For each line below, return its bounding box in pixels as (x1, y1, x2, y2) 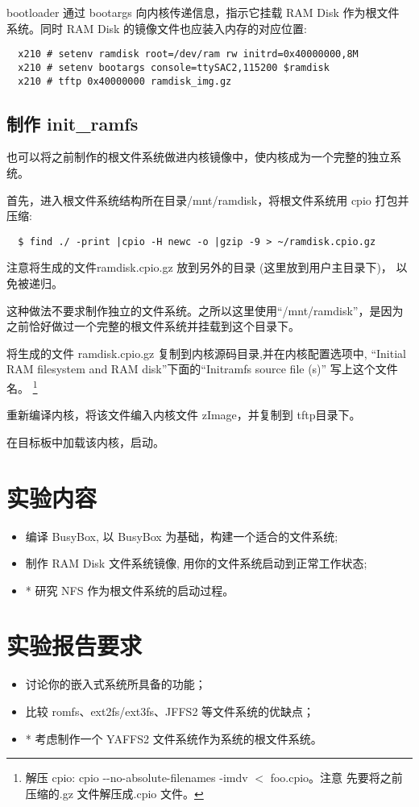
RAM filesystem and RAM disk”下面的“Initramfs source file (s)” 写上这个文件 (6, 360, 398, 377)
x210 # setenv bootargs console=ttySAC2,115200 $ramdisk (18, 61, 330, 73)
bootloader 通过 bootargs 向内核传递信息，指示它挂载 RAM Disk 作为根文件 (6, 4, 400, 20)
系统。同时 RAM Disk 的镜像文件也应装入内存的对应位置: (6, 19, 308, 36)
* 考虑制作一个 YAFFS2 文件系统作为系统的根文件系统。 (25, 730, 322, 747)
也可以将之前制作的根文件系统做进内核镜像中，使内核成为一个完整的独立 (6, 148, 390, 165)
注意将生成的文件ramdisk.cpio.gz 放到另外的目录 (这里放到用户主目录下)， (6, 259, 392, 276)
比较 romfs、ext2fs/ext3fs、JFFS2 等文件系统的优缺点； (25, 703, 315, 720)
